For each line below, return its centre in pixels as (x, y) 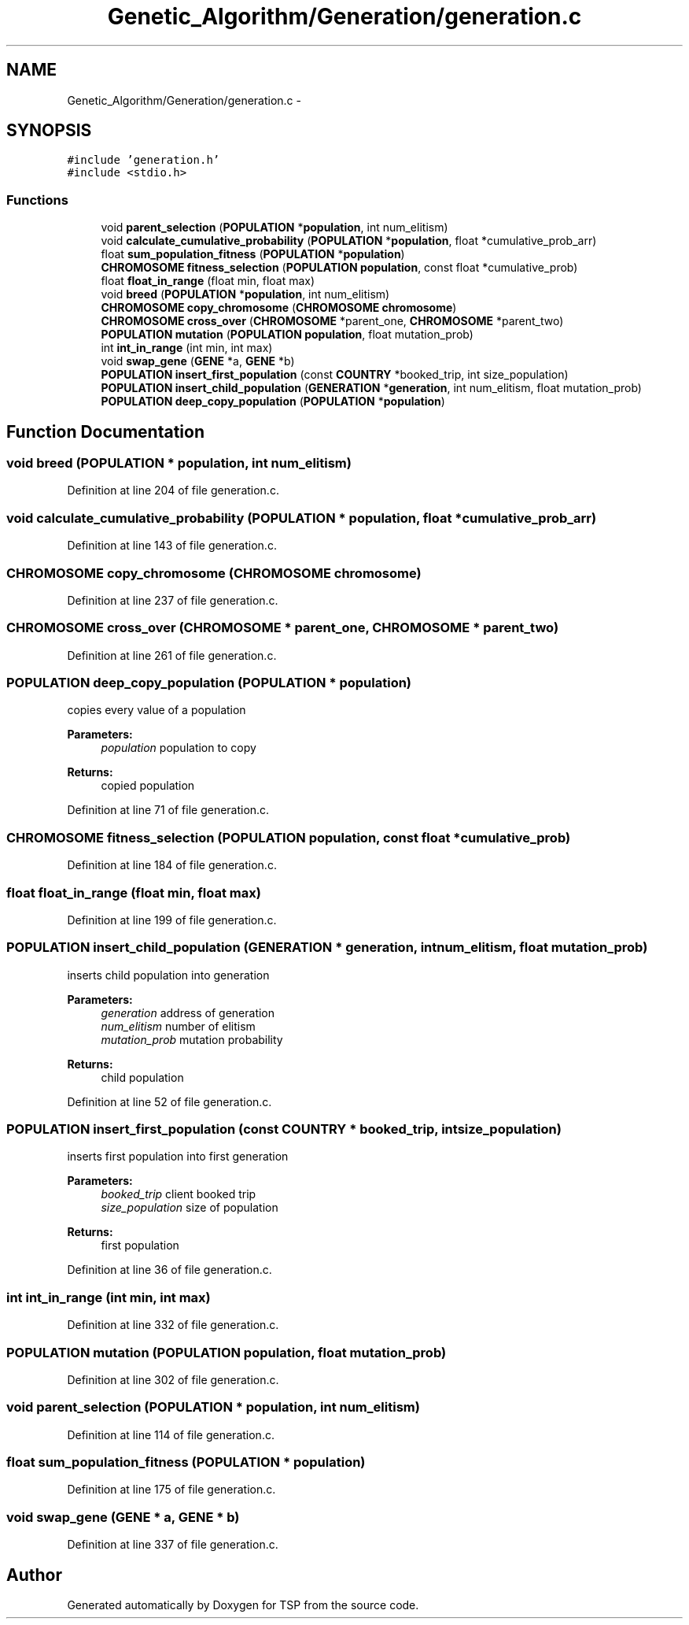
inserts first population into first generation (178, 1157)
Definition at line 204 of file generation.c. (173, 490)
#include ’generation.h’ (144, 160)
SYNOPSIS (49, 131)
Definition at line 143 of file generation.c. (172, 546)
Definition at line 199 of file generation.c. (172, 920)
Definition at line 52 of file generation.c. (169, 1101)
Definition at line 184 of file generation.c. (172, 865)
